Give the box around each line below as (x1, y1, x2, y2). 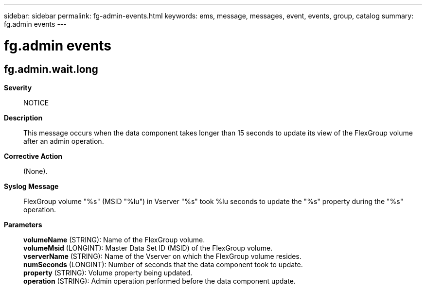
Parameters (4, 220, 42, 229)
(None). (23, 167, 48, 175)
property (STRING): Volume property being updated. (23, 268, 193, 277)
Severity (4, 83, 32, 92)
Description (4, 113, 43, 122)
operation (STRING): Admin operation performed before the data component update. (23, 276, 296, 285)
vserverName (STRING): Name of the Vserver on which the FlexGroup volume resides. (23, 252, 302, 260)
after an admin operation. (23, 136, 104, 145)
